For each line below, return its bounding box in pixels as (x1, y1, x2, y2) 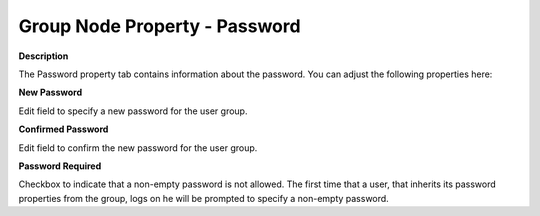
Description (18, 50, 69, 62)
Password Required (18, 160, 102, 172)
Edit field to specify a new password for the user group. (18, 105, 248, 117)
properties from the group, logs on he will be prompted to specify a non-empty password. (18, 192, 389, 204)
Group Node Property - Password (18, 15, 301, 37)
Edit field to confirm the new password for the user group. (18, 141, 258, 154)
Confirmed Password (18, 123, 109, 135)
